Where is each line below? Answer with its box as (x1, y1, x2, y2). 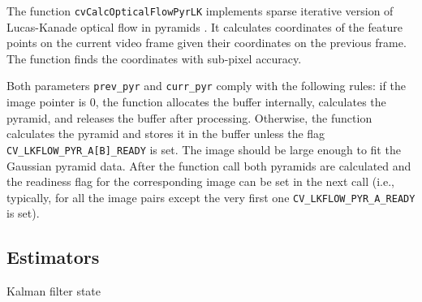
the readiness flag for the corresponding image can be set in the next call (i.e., (6, 173, 395, 190)
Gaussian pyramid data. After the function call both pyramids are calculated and (6, 157, 411, 174)
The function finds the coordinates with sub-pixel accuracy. (6, 50, 302, 67)
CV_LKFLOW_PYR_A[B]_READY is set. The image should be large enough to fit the (6, 140, 401, 157)
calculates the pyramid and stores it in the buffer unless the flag (6, 125, 325, 142)
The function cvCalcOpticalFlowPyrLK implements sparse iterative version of (6, 2, 394, 19)
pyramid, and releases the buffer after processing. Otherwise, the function (6, 109, 372, 126)
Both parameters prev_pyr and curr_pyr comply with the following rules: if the (6, 77, 406, 94)
